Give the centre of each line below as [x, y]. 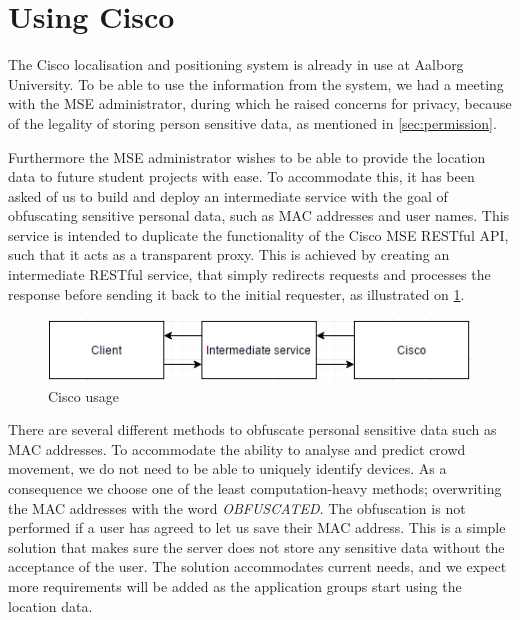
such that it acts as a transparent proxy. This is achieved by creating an [229, 254]
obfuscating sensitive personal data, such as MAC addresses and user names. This [259, 215]
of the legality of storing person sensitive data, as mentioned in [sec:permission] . [252, 122]
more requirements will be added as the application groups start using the [235, 586]
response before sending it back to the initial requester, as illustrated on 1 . [236, 293]
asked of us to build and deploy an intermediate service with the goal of [228, 195]
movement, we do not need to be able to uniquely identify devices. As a [227, 468]
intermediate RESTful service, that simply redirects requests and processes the [249, 274]
